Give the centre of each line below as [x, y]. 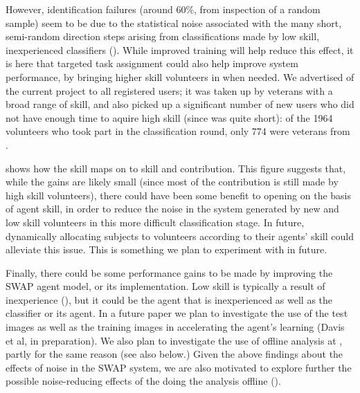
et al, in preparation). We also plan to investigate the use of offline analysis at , [174, 340]
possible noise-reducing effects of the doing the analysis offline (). [143, 381]
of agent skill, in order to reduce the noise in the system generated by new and [172, 209]
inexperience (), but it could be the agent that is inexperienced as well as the [169, 299]
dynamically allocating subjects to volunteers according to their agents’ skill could [180, 236]
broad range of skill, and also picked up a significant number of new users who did [180, 104]
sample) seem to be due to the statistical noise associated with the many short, [174, 22]
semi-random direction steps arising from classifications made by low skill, [163, 36]
